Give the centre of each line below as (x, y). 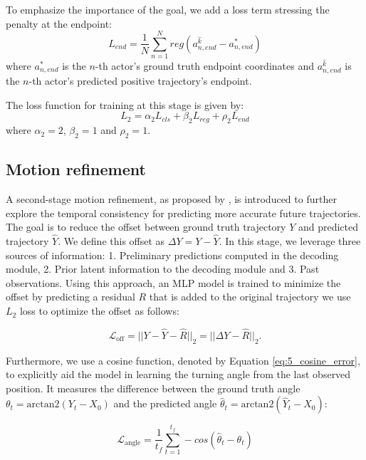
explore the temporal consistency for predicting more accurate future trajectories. (183, 213)
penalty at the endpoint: (59, 23)
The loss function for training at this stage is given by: (125, 104)
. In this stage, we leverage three (290, 241)
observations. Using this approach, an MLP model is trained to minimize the (173, 282)
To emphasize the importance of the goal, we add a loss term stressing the (168, 9)
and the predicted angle (165, 403)
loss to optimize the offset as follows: (99, 311)
